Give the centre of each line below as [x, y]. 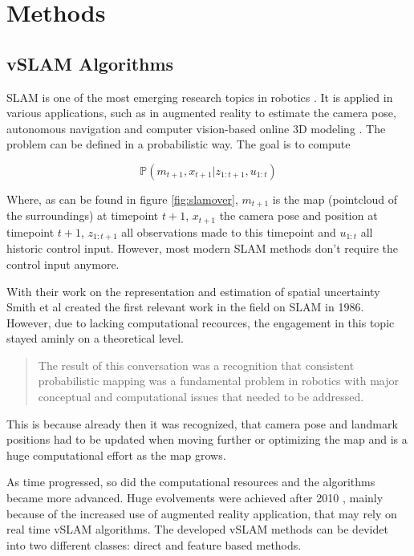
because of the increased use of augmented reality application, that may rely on [202, 513]
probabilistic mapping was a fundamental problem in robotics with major [219, 381]
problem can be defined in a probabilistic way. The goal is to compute [179, 144]
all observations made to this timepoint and [229, 231]
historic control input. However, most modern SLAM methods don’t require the [202, 248]
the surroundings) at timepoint [83, 215]
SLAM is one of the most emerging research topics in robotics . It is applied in [200, 97]
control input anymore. [63, 264]
